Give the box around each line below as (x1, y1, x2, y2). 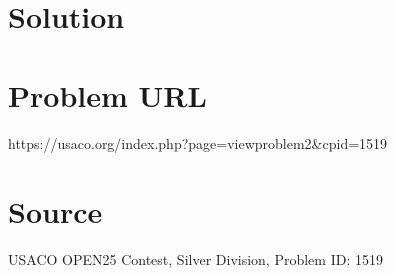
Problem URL (8, 74, 207, 115)
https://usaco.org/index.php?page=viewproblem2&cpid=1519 (8, 132, 388, 153)
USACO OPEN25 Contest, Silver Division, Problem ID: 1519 (8, 249, 383, 270)
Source (8, 191, 103, 232)
